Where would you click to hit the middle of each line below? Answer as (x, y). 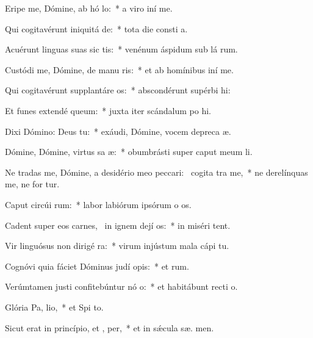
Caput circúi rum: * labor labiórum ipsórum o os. (98, 204)
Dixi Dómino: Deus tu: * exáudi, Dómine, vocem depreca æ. (118, 131)
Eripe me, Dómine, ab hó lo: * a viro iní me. (89, 8)
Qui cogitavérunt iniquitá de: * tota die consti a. (96, 28)
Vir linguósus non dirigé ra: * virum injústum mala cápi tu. (117, 246)
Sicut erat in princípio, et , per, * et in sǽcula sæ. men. (110, 327)
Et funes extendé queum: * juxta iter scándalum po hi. (108, 110)
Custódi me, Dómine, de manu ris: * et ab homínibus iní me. (119, 69)
